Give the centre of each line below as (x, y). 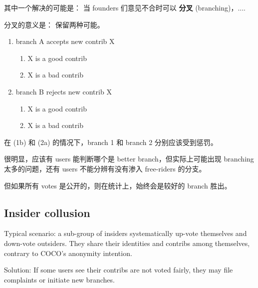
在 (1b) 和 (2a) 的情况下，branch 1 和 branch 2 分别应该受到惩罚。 (111, 142)
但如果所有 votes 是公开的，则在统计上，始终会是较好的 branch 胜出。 (118, 185)
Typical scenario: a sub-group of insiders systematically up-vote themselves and (126, 233)
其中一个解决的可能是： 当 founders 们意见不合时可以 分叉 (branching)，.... (125, 7)
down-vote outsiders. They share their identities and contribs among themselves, (127, 243)
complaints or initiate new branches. (59, 279)
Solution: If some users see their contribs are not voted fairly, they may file (119, 270)
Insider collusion (47, 212)
